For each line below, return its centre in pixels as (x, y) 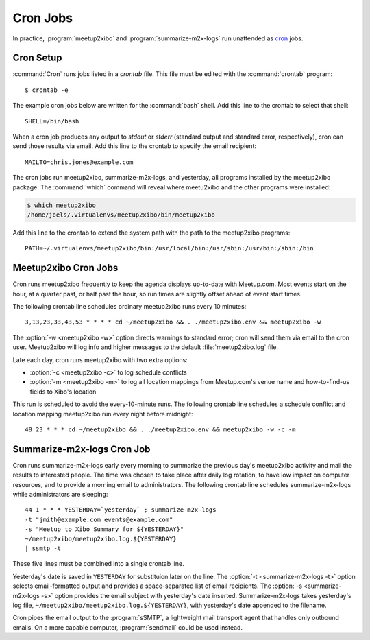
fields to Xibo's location (63, 392)
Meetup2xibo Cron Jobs (65, 268)
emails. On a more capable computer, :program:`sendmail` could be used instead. (128, 627)
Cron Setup (37, 58)
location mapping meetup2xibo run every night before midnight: (103, 414)
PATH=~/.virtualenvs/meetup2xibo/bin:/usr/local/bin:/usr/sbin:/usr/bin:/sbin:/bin (170, 248)
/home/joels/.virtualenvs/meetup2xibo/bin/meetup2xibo (121, 215)
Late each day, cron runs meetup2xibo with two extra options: (100, 359)
